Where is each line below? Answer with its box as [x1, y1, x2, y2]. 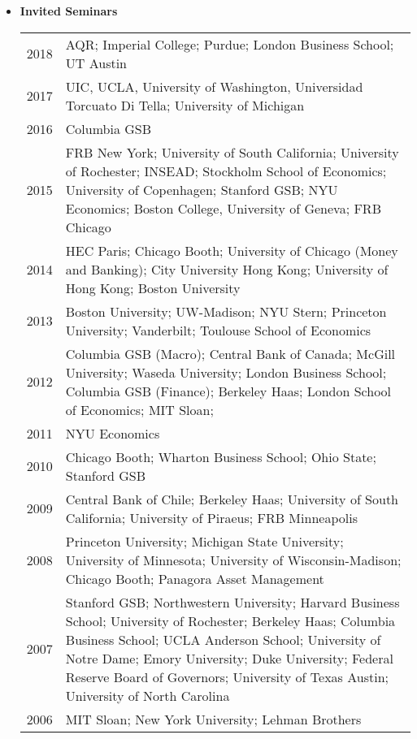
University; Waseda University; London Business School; [65, 362, 387, 382]
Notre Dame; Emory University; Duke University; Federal [65, 648, 393, 668]
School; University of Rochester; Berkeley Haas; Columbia [65, 611, 396, 630]
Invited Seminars [20, 2, 118, 19]
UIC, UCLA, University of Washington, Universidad [65, 76, 363, 96]
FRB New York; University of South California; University [65, 142, 399, 162]
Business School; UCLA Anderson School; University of [65, 629, 381, 649]
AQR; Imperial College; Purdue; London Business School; [65, 34, 394, 54]
